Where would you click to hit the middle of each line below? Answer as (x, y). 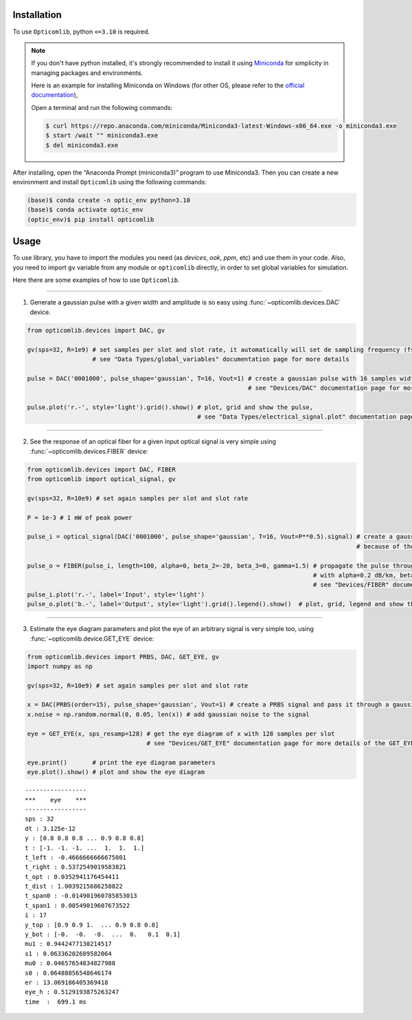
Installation (37, 15)
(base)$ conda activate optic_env (85, 210)
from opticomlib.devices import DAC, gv (96, 330)
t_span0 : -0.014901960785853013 (81, 896)
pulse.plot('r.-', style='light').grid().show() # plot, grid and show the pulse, (170, 407)
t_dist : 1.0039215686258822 (74, 886)
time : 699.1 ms (56, 1001)
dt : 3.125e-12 (50, 829)
